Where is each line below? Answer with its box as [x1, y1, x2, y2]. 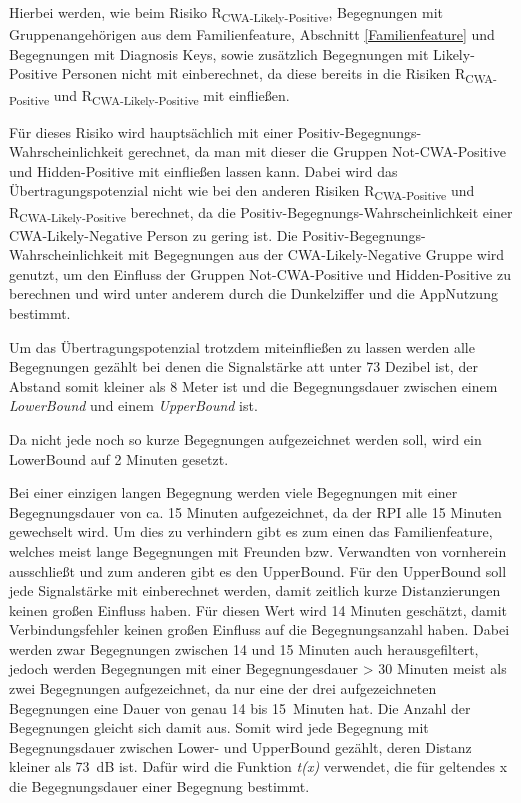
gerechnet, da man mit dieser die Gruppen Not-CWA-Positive [128, 141, 506, 162]
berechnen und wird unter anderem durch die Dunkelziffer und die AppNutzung [9, 283, 498, 304]
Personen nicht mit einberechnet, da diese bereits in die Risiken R [61, 63, 466, 84]
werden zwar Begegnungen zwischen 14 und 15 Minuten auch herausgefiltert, [9, 638, 479, 659]
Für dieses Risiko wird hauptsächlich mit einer [9, 121, 294, 142]
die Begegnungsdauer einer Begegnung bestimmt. [9, 776, 310, 797]
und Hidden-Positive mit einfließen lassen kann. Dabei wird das [9, 160, 398, 181]
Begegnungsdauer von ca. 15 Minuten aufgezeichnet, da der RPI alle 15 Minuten [9, 501, 502, 522]
